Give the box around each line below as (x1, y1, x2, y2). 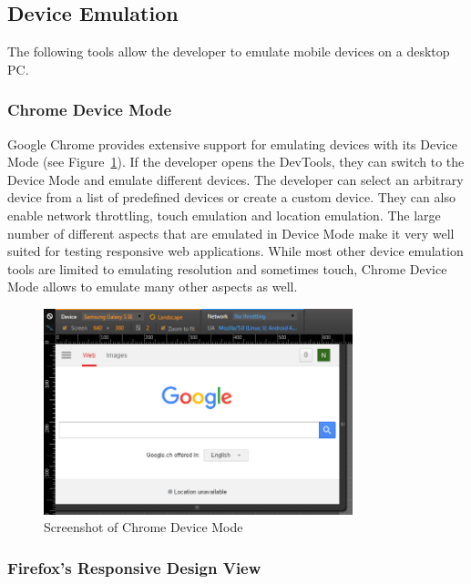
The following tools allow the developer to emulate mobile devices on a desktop (7, 42, 450, 61)
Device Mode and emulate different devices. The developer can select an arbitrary (7, 169, 464, 189)
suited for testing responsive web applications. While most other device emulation (7, 241, 464, 261)
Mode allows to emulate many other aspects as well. (7, 277, 298, 296)
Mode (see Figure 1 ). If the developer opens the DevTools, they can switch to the (7, 152, 465, 171)
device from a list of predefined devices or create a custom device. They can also (7, 188, 456, 207)
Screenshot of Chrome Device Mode (44, 517, 243, 537)
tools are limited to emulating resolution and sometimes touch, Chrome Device (7, 259, 447, 278)
